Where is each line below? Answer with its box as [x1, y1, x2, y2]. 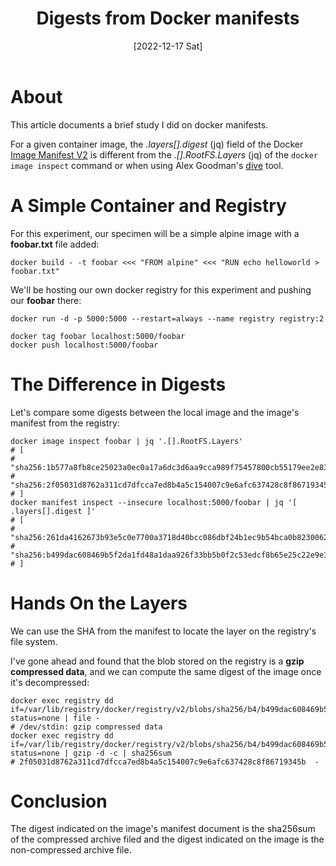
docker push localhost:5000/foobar [10, 340, 159, 350]
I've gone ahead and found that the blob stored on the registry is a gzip [10, 655, 305, 667]
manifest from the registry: [10, 417, 120, 429]
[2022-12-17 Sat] [133, 40, 203, 52]
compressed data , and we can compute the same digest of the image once [10, 665, 322, 677]
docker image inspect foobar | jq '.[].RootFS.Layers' [10, 436, 244, 446]
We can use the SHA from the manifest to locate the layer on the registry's [10, 625, 317, 637]
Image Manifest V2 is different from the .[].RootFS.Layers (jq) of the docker [10, 148, 318, 161]
